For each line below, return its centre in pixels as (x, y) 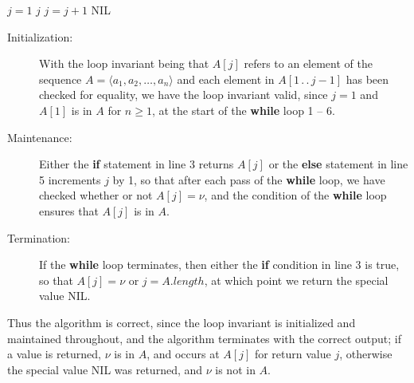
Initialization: (40, 36)
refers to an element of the (308, 63)
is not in (235, 369)
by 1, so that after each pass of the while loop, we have (249, 179)
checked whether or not (96, 195)
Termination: (39, 237)
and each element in (226, 79)
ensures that (69, 210)
